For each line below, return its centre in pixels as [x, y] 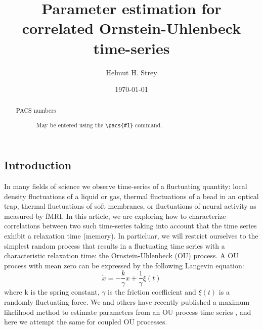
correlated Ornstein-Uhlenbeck [131, 28]
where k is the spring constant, [52, 292]
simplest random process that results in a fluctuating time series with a [115, 245]
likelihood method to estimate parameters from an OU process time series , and [128, 312]
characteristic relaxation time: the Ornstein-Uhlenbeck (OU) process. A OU [121, 255]
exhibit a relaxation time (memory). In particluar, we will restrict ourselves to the [131, 235]
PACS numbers [36, 110]
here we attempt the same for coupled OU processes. [86, 322]
